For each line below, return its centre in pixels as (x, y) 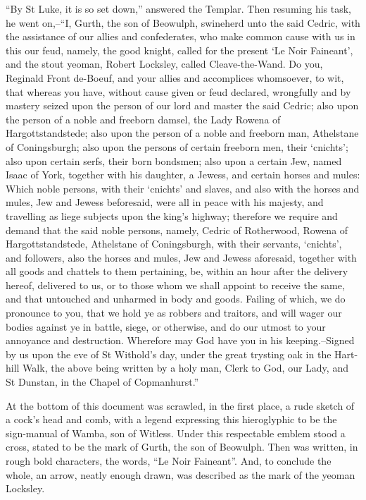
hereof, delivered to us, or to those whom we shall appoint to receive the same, (175, 285)
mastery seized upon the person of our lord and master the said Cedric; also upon (182, 105)
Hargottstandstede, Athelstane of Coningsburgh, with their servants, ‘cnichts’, (174, 244)
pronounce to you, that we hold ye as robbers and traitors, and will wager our (174, 313)
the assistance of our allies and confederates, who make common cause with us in (181, 36)
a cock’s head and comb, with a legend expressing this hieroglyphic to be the (171, 419)
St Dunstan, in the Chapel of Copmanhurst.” (102, 382)
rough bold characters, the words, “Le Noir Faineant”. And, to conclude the (169, 461)
